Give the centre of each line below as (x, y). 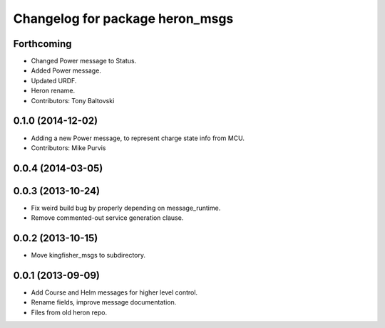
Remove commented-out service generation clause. (107, 218)
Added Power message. (66, 70)
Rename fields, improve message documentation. (104, 302)
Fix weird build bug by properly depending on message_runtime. (126, 208)
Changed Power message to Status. (84, 61)
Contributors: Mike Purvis (68, 148)
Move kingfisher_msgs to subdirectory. (88, 255)
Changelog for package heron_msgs (123, 18)
